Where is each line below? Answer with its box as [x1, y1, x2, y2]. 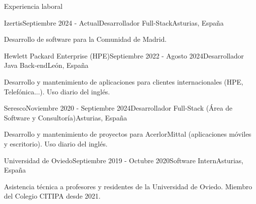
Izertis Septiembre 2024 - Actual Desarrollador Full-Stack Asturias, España [4, 17, 224, 28]
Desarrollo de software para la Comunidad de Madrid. [4, 34, 167, 44]
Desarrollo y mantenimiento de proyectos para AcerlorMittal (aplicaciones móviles [4, 129, 252, 139]
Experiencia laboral [4, 1, 63, 11]
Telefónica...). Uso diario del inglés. [4, 86, 110, 96]
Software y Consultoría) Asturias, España [4, 112, 127, 122]
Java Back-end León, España [4, 60, 89, 70]
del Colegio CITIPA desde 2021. [4, 191, 101, 201]
